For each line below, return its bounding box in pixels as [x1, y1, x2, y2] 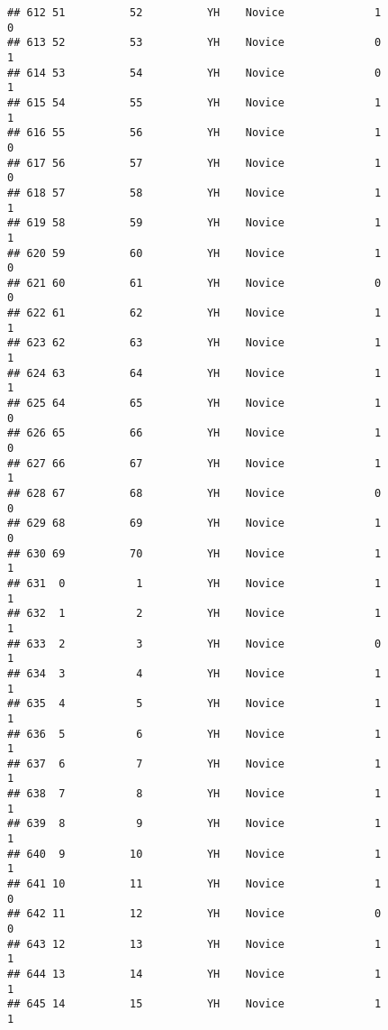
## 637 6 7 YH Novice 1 [7, 757, 382, 770]
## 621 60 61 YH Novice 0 [7, 276, 382, 290]
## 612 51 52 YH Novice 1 [7, 6, 382, 19]
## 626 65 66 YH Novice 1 [7, 427, 382, 440]
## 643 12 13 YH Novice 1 [7, 937, 382, 951]
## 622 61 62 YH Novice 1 [7, 307, 382, 320]
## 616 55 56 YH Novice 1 [7, 126, 382, 140]
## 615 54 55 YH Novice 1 [7, 96, 382, 109]
